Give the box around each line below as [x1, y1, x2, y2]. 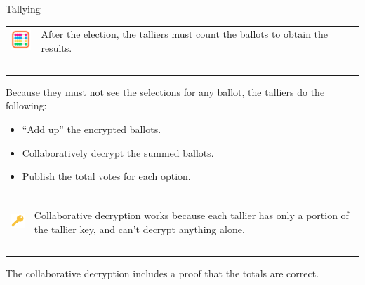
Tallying [6, 1, 41, 15]
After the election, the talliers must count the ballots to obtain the [41, 27, 328, 41]
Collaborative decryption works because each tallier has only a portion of [34, 208, 349, 223]
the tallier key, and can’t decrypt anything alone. [34, 221, 245, 236]
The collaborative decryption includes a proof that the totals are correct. [6, 265, 319, 280]
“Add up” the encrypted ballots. [22, 122, 161, 137]
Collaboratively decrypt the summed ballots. [22, 145, 214, 160]
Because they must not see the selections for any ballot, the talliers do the [6, 84, 325, 99]
